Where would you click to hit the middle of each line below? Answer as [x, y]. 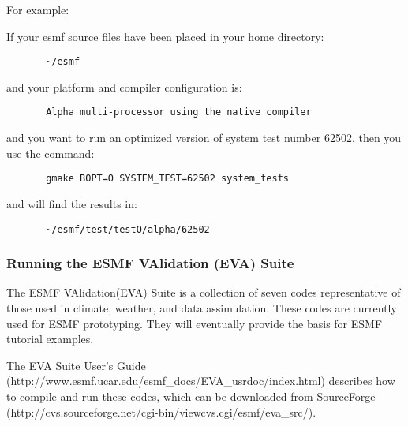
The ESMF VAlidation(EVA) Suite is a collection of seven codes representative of [204, 292]
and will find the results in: [72, 203]
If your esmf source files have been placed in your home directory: [165, 36]
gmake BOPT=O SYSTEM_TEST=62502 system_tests [167, 179]
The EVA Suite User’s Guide [76, 365]
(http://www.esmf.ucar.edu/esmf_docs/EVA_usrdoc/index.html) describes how [201, 381]
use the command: [51, 153]
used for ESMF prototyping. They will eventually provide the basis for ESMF [195, 323]
